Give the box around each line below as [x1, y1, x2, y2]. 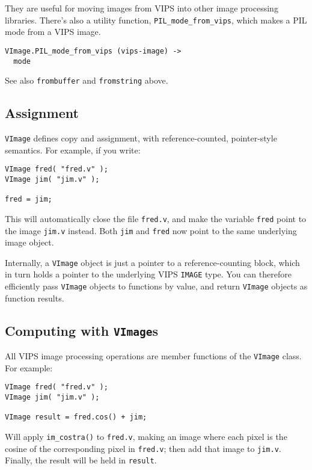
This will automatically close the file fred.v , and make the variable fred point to [5, 212, 307, 224]
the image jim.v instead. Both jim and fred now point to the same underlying [5, 224, 297, 237]
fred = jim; [5, 195, 52, 204]
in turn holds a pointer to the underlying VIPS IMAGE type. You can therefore [5, 268, 292, 280]
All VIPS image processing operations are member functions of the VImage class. [5, 350, 302, 362]
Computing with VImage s [5, 321, 159, 339]
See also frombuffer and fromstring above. [5, 74, 168, 87]
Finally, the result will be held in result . [5, 454, 157, 466]
